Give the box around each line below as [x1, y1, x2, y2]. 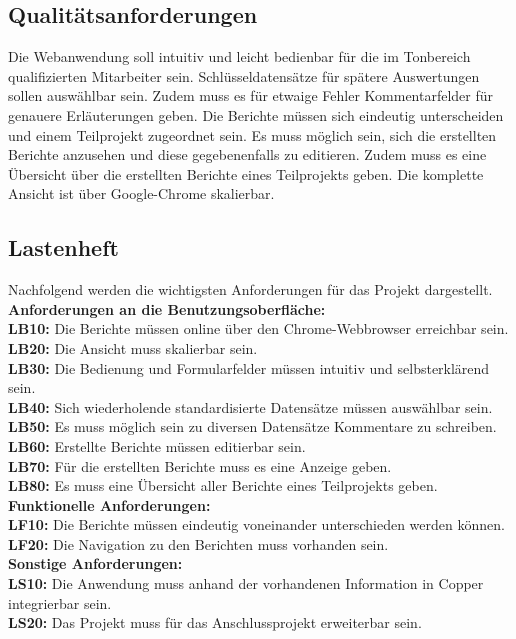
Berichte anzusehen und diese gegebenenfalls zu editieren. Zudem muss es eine [8, 144, 487, 165]
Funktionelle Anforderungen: [8, 494, 211, 515]
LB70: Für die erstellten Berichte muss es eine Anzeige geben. [8, 455, 392, 476]
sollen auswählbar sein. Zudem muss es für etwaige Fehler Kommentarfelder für [8, 85, 494, 106]
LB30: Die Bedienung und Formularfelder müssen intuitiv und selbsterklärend [8, 357, 490, 378]
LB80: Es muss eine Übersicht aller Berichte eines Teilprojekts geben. [8, 475, 438, 496]
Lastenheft [8, 232, 119, 263]
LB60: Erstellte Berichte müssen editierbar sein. [8, 435, 306, 456]
